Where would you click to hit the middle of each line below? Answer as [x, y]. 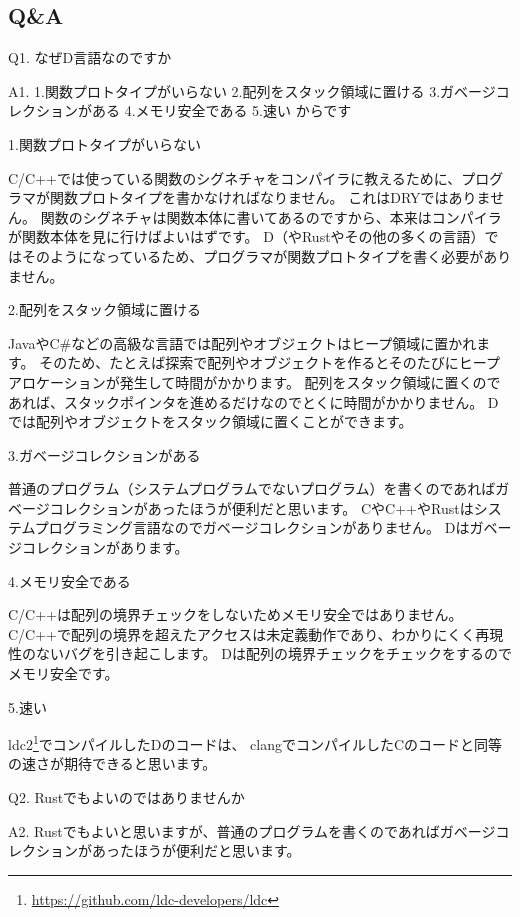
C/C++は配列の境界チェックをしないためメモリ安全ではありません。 [235, 614]
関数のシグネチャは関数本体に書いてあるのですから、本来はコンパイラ [271, 216]
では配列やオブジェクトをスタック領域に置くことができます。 [210, 421]
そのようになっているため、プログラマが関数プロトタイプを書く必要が [252, 255]
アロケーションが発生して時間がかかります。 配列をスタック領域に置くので [254, 381]
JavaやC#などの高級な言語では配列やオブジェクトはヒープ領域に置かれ [242, 342]
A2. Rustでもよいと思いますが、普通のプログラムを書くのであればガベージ [252, 830]
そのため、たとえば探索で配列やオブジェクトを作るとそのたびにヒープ [269, 362]
